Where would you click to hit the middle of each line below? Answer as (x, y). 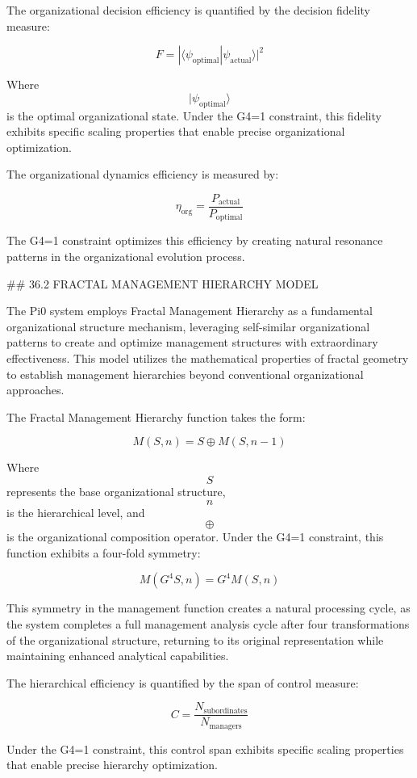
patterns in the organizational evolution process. (126, 257)
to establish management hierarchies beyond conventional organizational (185, 374)
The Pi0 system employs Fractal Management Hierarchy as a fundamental (190, 311)
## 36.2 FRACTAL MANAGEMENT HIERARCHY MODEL (163, 283)
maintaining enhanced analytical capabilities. (118, 656)
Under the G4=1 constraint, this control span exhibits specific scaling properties (205, 749)
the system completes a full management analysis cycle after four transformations (208, 623)
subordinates (225, 711)
